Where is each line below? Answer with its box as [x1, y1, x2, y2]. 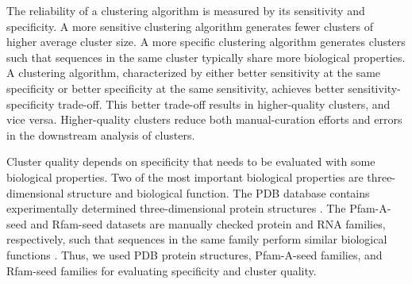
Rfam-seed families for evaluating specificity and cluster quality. [6, 262, 317, 278]
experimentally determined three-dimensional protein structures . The [6, 200, 346, 217]
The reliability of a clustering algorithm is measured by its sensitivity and [6, 2, 365, 18]
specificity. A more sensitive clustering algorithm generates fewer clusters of [6, 17, 373, 34]
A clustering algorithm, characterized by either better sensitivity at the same [6, 64, 381, 81]
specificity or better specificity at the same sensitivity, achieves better [6, 79, 345, 96]
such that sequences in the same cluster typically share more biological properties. [6, 48, 406, 65]
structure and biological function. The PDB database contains [67, 184, 370, 201]
